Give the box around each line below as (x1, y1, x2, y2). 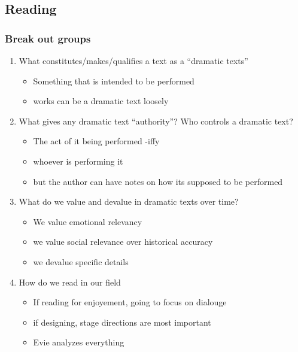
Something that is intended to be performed (33, 74, 194, 87)
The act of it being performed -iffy (33, 135, 160, 147)
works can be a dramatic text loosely (33, 95, 169, 107)
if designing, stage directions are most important (33, 315, 211, 328)
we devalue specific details (33, 255, 129, 268)
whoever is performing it (33, 154, 123, 167)
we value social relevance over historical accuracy (33, 235, 213, 248)
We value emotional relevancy (33, 215, 142, 227)
